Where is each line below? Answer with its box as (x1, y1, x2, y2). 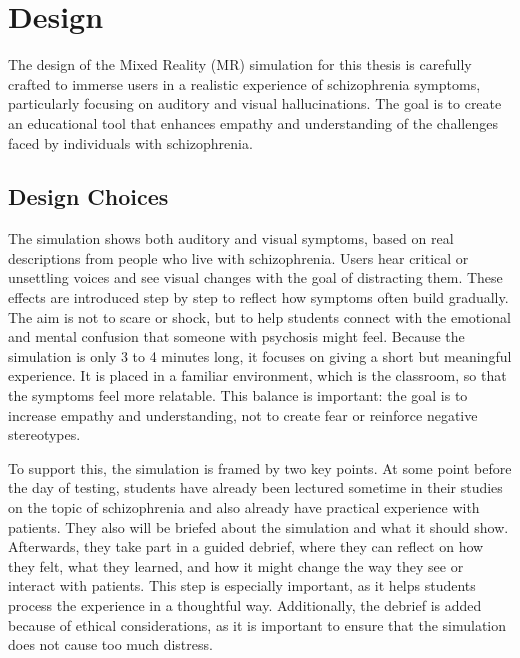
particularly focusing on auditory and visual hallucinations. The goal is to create (8, 93, 502, 114)
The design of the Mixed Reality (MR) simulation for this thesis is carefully (8, 54, 472, 75)
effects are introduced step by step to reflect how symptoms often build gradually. (8, 287, 509, 308)
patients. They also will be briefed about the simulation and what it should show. (8, 516, 509, 537)
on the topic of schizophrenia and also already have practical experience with (8, 497, 480, 518)
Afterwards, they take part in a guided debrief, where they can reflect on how (8, 536, 484, 557)
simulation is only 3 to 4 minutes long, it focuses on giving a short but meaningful (8, 345, 512, 366)
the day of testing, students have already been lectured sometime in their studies (8, 477, 503, 498)
